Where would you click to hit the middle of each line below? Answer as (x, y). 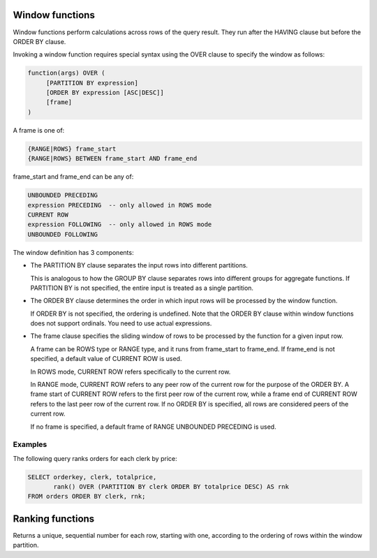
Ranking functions (54, 519)
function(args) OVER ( (66, 73)
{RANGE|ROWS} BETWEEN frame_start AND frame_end (112, 159)
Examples (30, 445)
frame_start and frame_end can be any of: (73, 177)
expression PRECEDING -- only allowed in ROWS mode (120, 205)
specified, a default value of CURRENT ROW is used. (106, 359)
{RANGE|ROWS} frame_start (72, 149)
